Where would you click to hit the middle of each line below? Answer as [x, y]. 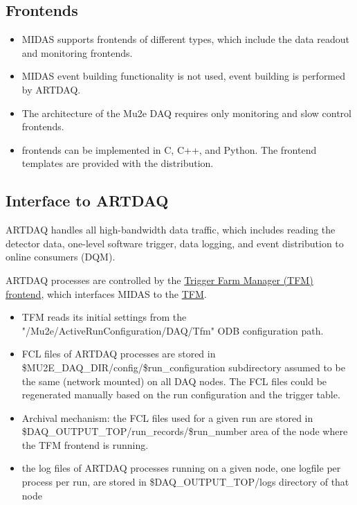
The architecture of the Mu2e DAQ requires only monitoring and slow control [186, 113]
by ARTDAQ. [51, 89]
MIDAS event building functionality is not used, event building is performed [184, 76]
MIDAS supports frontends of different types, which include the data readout [185, 39]
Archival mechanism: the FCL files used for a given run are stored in [167, 417]
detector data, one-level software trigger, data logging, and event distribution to [175, 243]
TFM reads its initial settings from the [104, 317]
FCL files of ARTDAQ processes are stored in [119, 354]
